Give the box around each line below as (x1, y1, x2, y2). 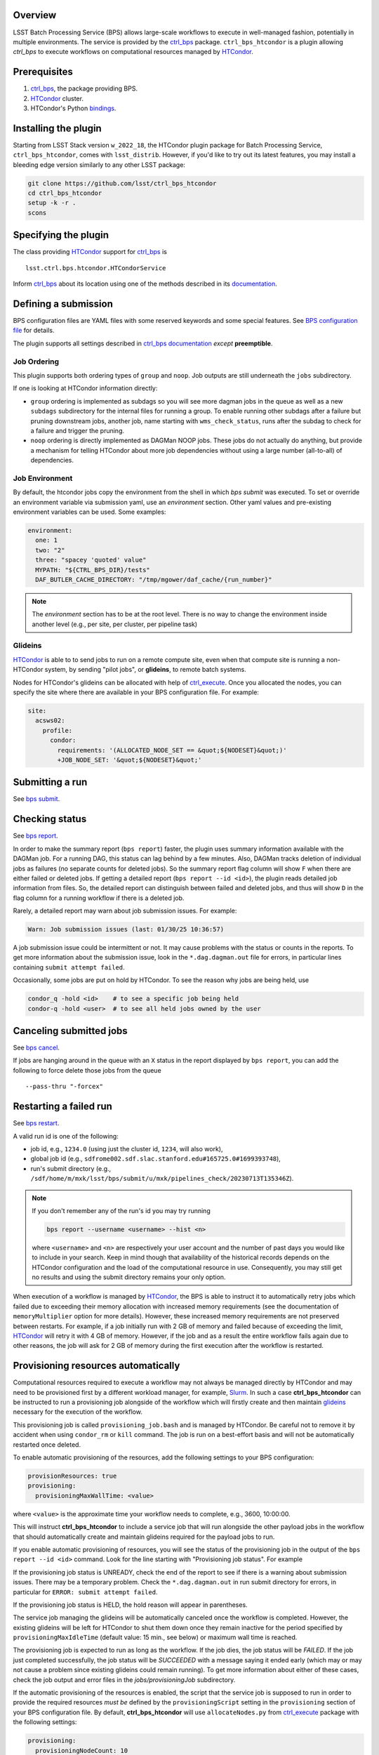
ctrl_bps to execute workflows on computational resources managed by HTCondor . (13, 48, 254, 56)
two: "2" (35, 546, 65, 554)
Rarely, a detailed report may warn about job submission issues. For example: (13, 906, 237, 915)
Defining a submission (13, 298, 114, 310)
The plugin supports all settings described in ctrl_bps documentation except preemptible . (13, 339, 273, 347)
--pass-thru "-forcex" (25, 1082, 104, 1091)
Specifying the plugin (13, 229, 109, 241)
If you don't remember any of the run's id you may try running (32, 1206, 211, 1214)
